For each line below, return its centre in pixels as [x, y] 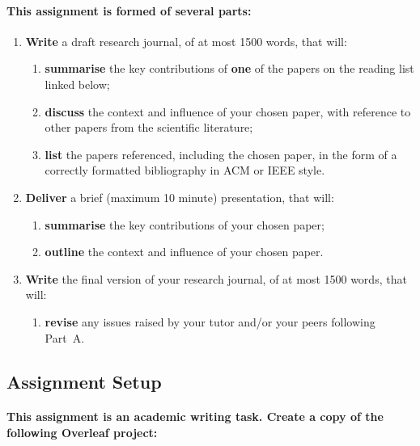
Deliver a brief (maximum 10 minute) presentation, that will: [180, 197]
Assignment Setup [84, 381]
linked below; [77, 84]
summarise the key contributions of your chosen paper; [185, 224]
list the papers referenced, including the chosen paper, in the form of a [221, 154]
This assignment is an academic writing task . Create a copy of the [195, 417]
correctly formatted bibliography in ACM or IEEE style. [185, 170]
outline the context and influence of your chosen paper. [184, 252]
